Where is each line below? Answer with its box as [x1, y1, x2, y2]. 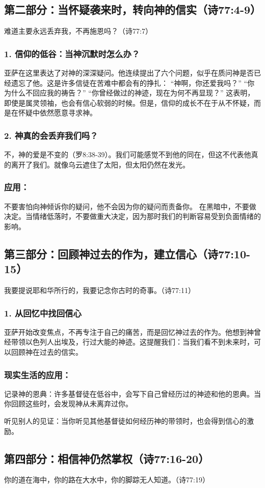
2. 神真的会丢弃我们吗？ [4, 129, 98, 141]
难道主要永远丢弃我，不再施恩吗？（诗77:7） [4, 26, 152, 36]
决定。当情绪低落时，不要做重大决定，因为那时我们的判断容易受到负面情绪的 [4, 211, 261, 222]
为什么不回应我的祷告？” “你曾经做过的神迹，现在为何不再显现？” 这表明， [4, 87, 255, 98]
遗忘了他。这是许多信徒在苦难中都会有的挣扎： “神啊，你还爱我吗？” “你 [11, 77, 255, 88]
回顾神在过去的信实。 [11, 346, 83, 357]
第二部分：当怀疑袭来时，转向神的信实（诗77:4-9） [4, 2, 261, 17]
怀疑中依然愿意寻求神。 [18, 107, 97, 118]
